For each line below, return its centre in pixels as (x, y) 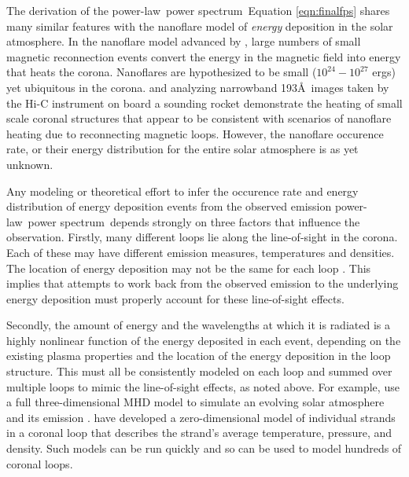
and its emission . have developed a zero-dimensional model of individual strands (201, 417)
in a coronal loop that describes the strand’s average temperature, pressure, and (199, 433)
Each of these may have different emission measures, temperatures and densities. (201, 252)
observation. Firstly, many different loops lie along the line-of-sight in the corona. (202, 237)
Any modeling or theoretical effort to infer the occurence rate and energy (182, 191)
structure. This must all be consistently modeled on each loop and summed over (199, 371)
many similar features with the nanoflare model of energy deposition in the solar (200, 26)
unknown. (30, 164)
